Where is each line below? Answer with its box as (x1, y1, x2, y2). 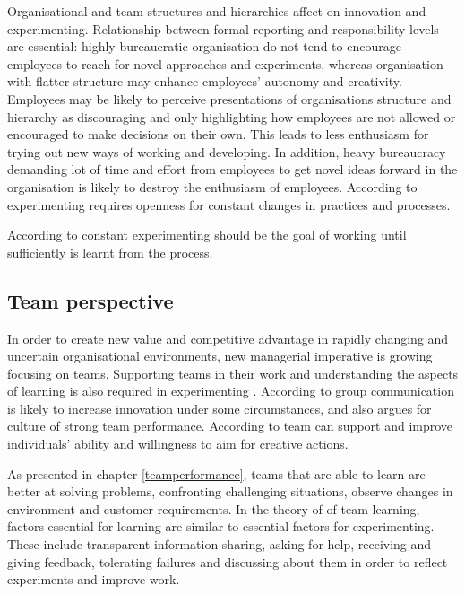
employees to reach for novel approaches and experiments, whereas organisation (7, 54, 443, 73)
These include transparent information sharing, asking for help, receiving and (7, 535, 432, 554)
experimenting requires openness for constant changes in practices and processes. (7, 195, 451, 214)
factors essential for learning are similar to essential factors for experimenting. (7, 517, 435, 536)
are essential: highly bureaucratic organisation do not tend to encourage (7, 37, 401, 56)
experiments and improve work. (7, 570, 180, 589)
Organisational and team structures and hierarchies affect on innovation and (7, 2, 426, 20)
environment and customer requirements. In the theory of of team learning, (7, 499, 420, 518)
